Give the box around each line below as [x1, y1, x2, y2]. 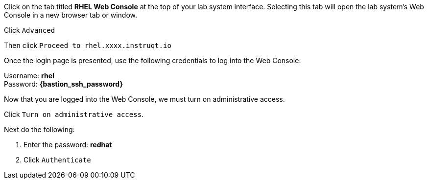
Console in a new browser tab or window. [4, 11, 138, 19]
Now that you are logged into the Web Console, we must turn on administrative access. [4, 95, 285, 103]
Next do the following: [4, 125, 75, 134]
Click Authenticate [24, 156, 91, 164]
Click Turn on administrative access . [4, 110, 144, 118]
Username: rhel [4, 71, 54, 80]
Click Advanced [4, 26, 55, 34]
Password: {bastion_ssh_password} [4, 80, 123, 88]
